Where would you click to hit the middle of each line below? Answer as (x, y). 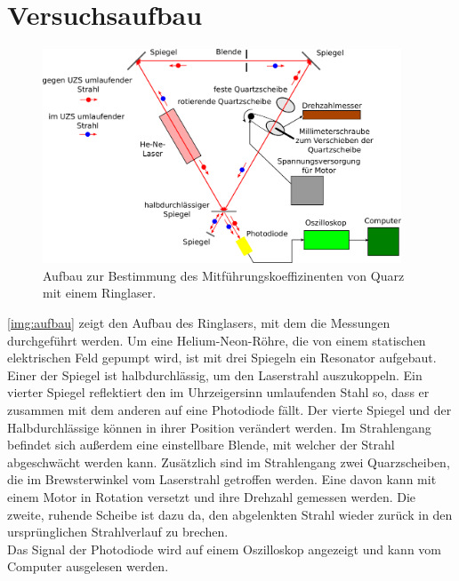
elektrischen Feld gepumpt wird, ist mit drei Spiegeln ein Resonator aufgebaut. (222, 358)
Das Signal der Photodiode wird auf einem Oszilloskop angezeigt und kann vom (225, 549)
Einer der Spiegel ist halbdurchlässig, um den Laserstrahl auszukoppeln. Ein (215, 374)
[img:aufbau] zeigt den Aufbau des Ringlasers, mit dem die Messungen (199, 323)
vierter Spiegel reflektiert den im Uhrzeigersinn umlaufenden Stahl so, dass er (218, 392)
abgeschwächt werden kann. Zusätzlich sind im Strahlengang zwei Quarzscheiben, (229, 462)
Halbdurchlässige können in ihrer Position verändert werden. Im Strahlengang (219, 427)
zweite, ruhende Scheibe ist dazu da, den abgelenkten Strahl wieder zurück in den (230, 514)
